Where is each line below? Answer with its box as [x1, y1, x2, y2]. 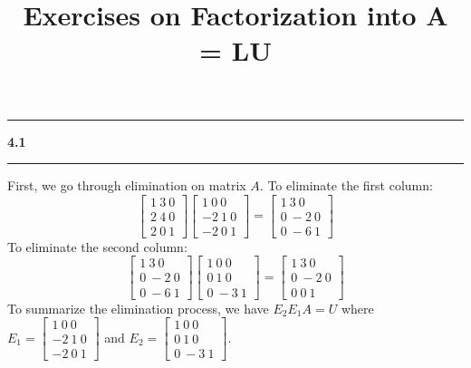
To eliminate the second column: [7, 237, 187, 256]
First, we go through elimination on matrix [7, 176, 246, 195]
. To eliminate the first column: [259, 176, 433, 195]
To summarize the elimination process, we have [7, 298, 269, 317]
